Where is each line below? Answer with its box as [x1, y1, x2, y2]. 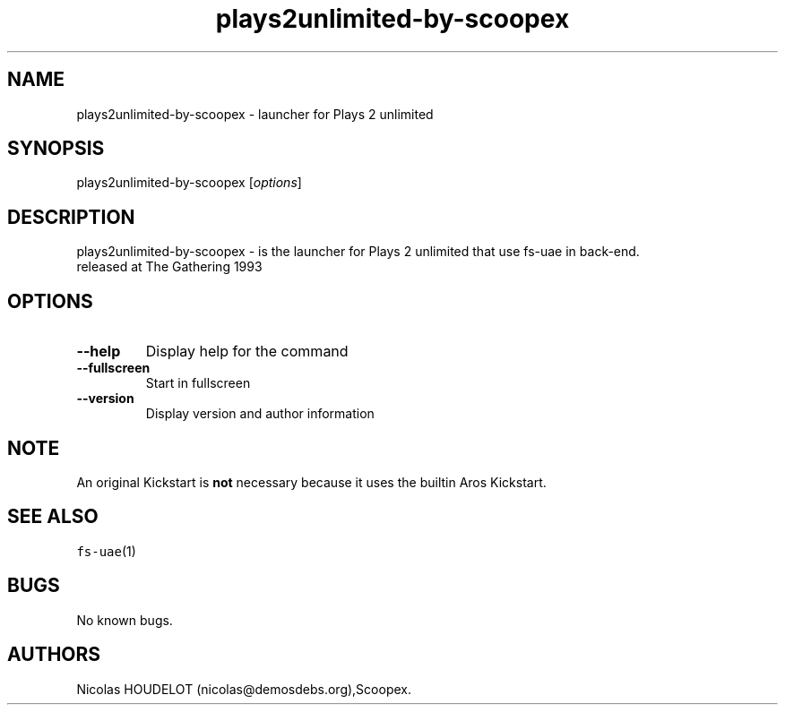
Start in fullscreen [145, 375, 251, 391]
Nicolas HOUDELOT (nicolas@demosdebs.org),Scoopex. [76, 681, 411, 697]
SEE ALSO [7, 505, 99, 528]
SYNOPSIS [7, 137, 105, 160]
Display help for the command [145, 342, 349, 361]
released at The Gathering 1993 [76, 259, 263, 275]
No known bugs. [76, 612, 173, 628]
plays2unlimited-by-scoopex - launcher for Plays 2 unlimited [76, 106, 434, 122]
